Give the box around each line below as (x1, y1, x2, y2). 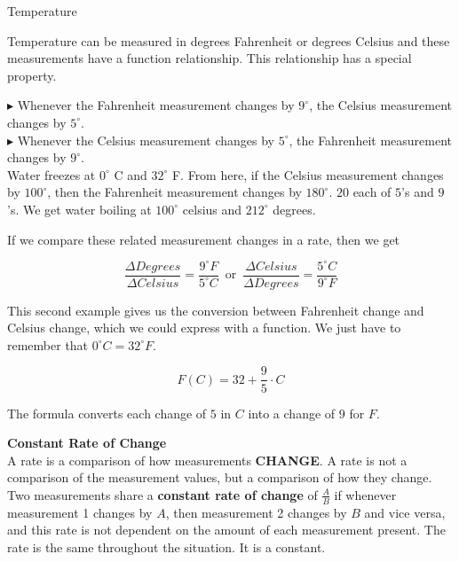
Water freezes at (7, 165, 96, 183)
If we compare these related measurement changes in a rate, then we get (7, 230, 400, 248)
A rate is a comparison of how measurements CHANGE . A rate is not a (7, 450, 408, 469)
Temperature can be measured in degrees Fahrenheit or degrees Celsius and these (7, 31, 450, 50)
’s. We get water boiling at (7, 199, 152, 218)
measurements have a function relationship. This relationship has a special (7, 49, 412, 67)
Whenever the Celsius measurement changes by (17, 130, 274, 149)
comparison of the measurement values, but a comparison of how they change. (7, 468, 432, 487)
